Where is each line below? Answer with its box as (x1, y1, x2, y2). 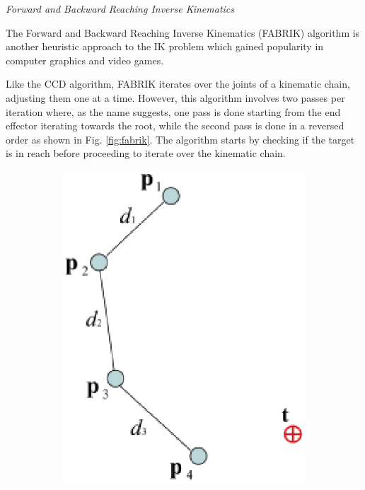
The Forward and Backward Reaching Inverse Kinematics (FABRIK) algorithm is (6, 25, 360, 40)
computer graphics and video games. (6, 52, 164, 67)
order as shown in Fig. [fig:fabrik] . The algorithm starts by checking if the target (6, 132, 355, 146)
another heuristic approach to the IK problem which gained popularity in (6, 39, 324, 54)
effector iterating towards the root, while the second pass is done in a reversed (6, 118, 344, 133)
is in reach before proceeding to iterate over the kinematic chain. (6, 146, 286, 161)
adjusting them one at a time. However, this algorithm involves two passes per (6, 90, 345, 105)
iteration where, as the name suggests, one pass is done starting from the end (6, 104, 341, 119)
